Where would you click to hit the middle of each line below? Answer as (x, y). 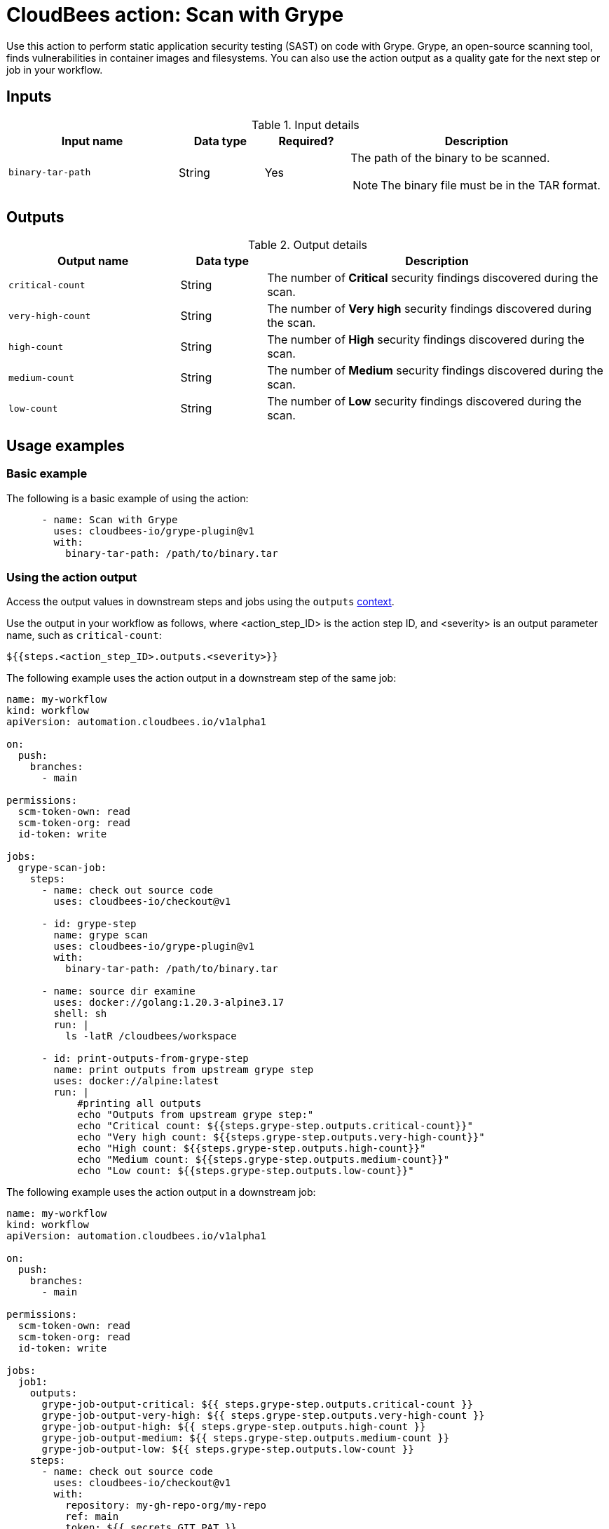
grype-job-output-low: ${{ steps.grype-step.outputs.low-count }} (228, 1449)
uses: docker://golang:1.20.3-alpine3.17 (169, 1003)
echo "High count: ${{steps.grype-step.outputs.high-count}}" (252, 1149)
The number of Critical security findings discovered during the (433, 278)
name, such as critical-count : (84, 635)
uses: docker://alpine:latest (136, 1081)
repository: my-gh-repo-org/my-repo (166, 1506)
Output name (93, 261)
